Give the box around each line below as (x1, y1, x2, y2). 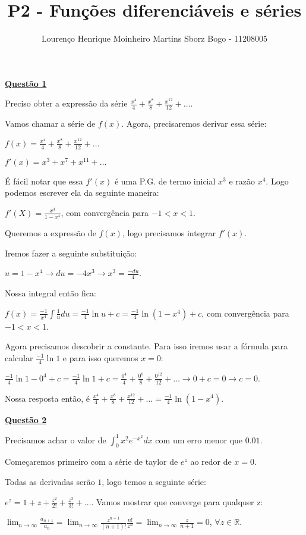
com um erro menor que (155, 433, 243, 446)
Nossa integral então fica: (5, 287, 96, 299)
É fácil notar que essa (5, 174, 83, 187)
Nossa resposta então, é (5, 392, 90, 404)
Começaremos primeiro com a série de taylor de (5, 455, 178, 468)
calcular (5, 351, 33, 364)
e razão (229, 174, 255, 187)
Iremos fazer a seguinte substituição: (5, 246, 137, 259)
